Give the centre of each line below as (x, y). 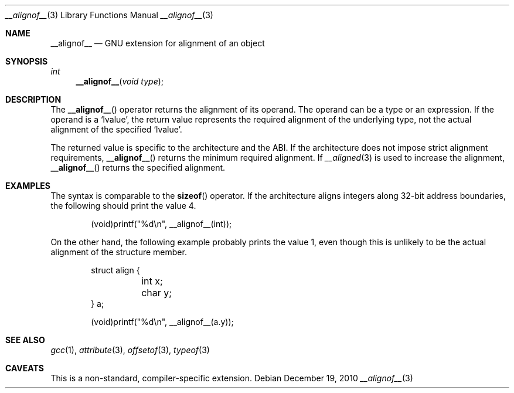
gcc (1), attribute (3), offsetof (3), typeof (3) (130, 350)
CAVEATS (25, 368)
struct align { (115, 270)
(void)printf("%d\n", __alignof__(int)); (161, 224)
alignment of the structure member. (119, 252)
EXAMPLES (28, 186)
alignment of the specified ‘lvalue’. (116, 129)
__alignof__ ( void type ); (120, 81)
